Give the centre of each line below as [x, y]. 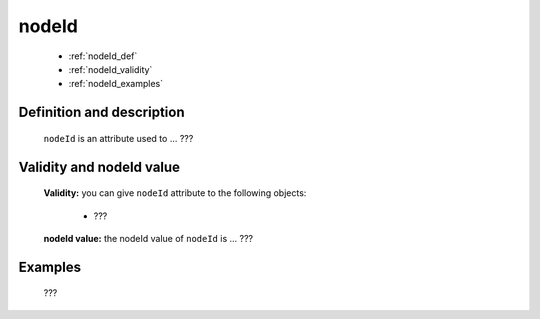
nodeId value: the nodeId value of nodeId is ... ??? [148, 238]
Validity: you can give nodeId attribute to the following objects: [175, 193]
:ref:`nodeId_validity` [110, 69]
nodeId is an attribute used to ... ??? [118, 138]
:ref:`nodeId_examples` [116, 84]
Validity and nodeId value [99, 166]
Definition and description [101, 112]
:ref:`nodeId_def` [103, 56]
